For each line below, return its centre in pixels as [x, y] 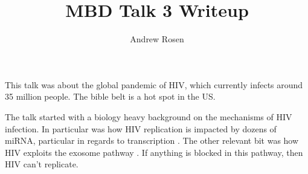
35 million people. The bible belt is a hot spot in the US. [110, 96]
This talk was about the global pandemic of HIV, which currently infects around [154, 84]
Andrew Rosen [157, 39]
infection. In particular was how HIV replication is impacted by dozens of [141, 128]
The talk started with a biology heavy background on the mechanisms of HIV [149, 116]
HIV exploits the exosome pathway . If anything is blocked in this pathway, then [154, 152]
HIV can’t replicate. [42, 164]
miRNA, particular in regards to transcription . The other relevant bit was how [152, 140]
